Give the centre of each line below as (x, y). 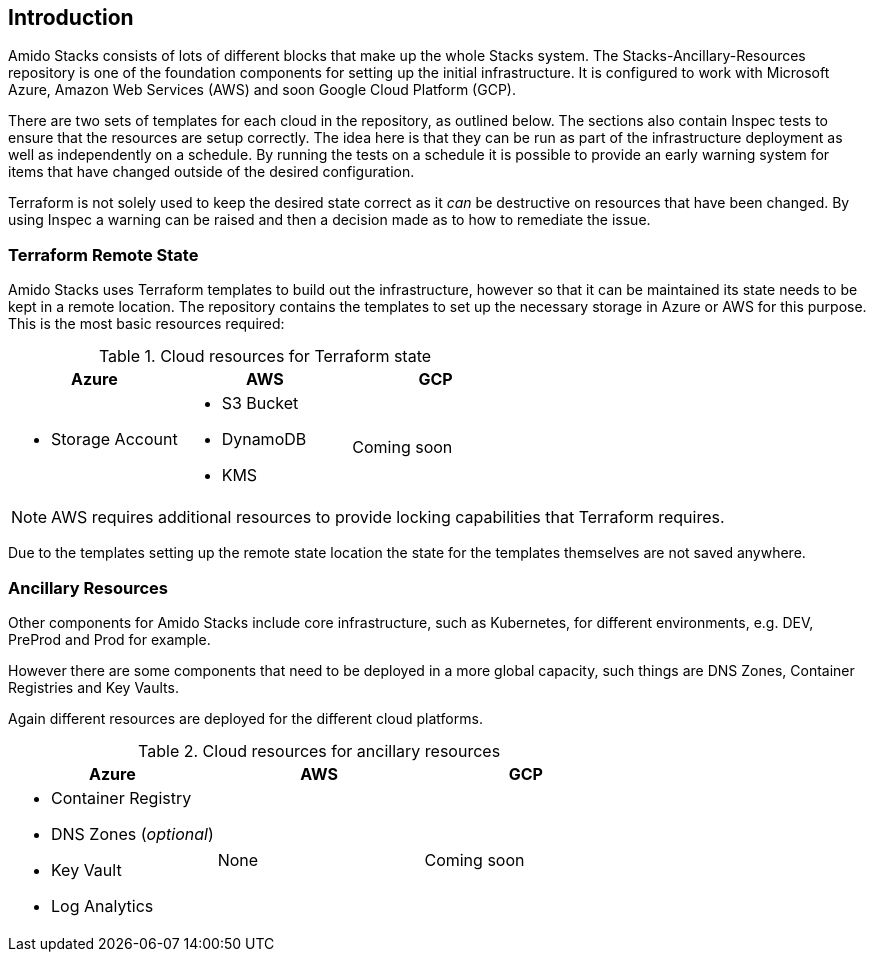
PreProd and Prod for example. (109, 639)
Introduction (71, 17)
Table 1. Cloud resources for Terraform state (265, 356)
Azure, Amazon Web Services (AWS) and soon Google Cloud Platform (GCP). (262, 90)
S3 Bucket (260, 403)
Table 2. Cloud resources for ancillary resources (319, 750)
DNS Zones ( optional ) (132, 833)
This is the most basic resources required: (146, 324)
